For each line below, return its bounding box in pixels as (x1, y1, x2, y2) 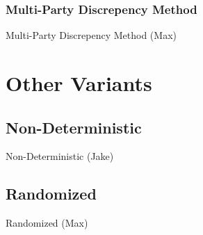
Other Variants (6, 69, 152, 97)
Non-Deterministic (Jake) (6, 149, 114, 163)
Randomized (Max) (6, 216, 88, 230)
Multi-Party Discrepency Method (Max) (6, 28, 177, 42)
